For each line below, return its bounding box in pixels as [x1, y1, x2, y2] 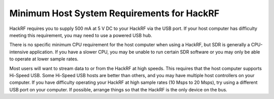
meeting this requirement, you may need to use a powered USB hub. [9, 32, 152, 38]
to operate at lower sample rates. [9, 56, 79, 62]
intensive [9, 49, 29, 55]
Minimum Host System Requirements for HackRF [9, 8, 220, 19]
